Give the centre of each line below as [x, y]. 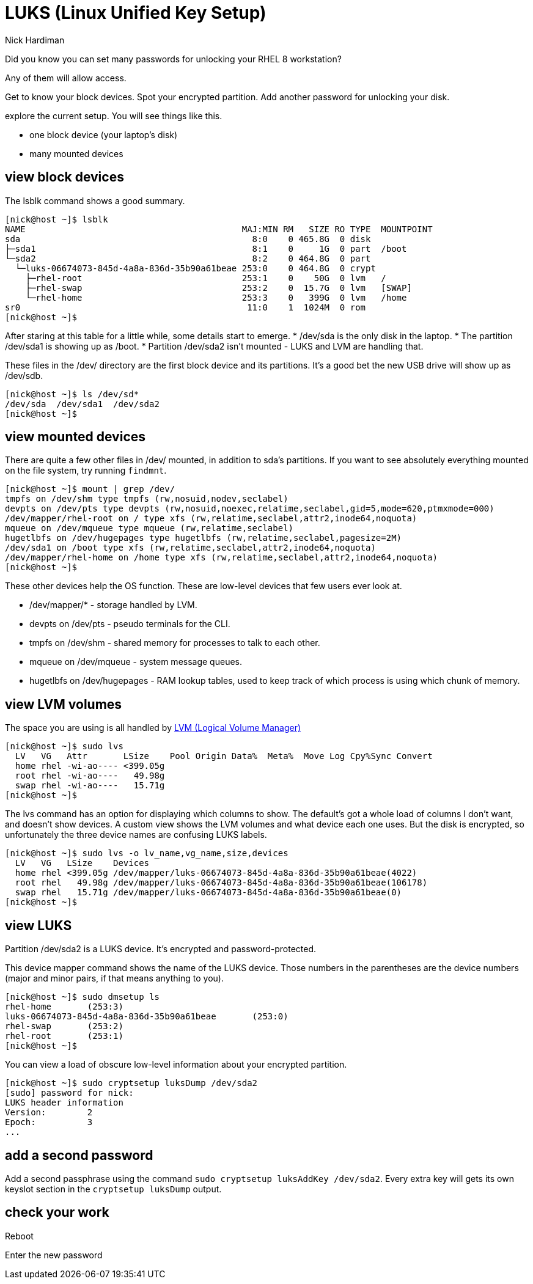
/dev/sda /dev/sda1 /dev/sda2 [82, 404]
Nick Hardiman [35, 40]
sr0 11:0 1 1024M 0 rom [186, 307]
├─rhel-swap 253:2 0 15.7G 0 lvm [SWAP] [219, 288]
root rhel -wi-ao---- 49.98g [90, 776]
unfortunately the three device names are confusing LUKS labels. [136, 835]
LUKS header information [64, 1103]
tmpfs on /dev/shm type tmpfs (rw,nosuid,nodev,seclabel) [147, 499]
